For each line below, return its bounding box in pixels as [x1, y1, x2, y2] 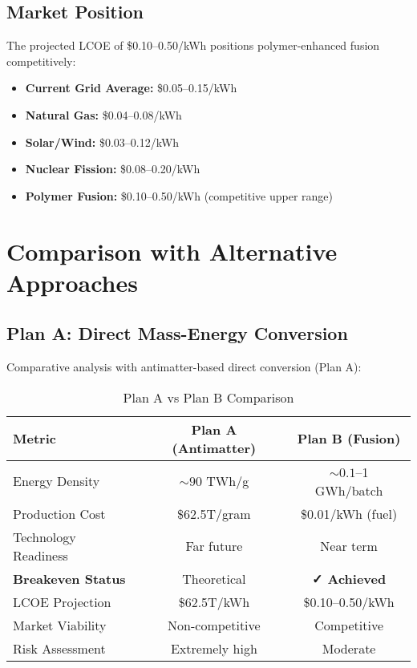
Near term [320, 536, 378, 556]
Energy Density [13, 472, 100, 491]
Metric [13, 429, 56, 448]
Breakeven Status [13, 569, 126, 588]
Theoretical [182, 569, 246, 588]
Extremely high [170, 638, 257, 658]
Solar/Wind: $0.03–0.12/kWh [25, 133, 180, 150]
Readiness [13, 545, 68, 565]
